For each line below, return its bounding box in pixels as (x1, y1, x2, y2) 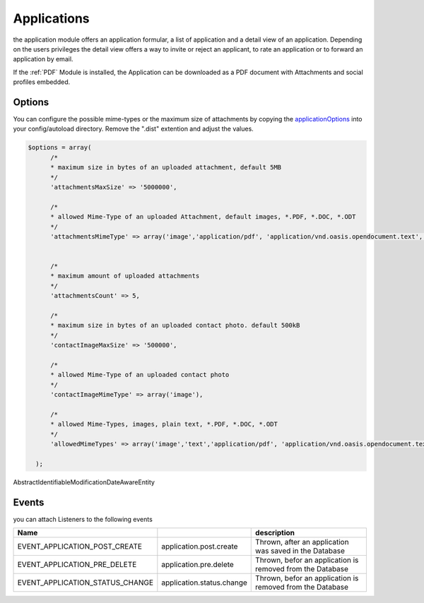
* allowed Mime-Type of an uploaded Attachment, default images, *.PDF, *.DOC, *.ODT (50, 213, 356, 221)
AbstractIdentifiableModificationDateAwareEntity (13, 477, 155, 486)
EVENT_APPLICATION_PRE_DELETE (17, 560, 137, 570)
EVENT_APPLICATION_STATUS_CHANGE (17, 578, 154, 587)
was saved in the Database (255, 546, 346, 556)
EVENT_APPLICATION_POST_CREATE (17, 542, 143, 551)
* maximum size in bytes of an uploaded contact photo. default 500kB (50, 321, 300, 330)
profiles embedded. (13, 78, 71, 86)
